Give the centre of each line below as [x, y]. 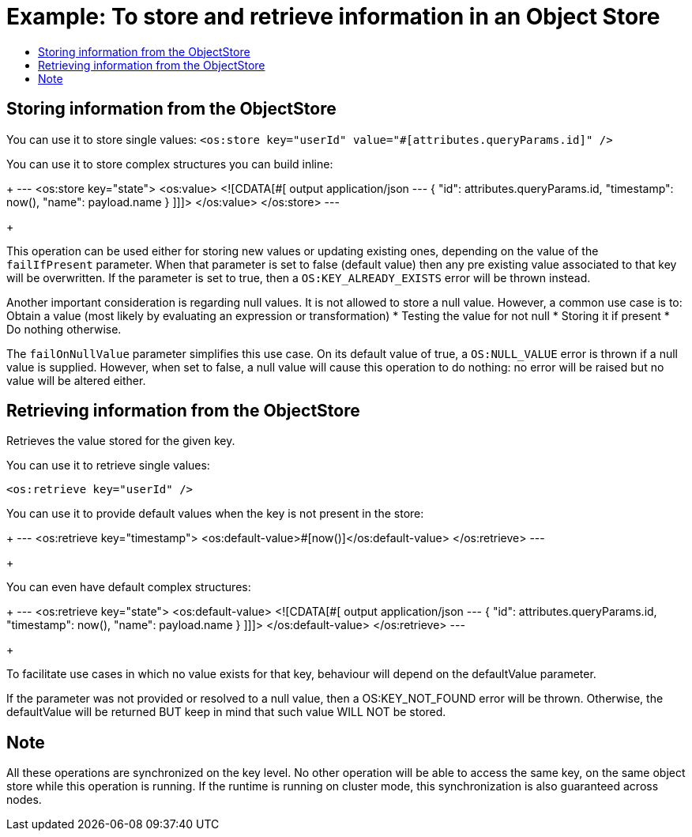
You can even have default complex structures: [129, 587]
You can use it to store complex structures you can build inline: [170, 164]
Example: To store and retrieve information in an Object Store [333, 17]
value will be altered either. [76, 380]
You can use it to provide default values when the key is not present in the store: [215, 514]
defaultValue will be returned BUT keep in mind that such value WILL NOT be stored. [226, 712]
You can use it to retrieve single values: [108, 466]
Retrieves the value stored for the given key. [121, 441]
